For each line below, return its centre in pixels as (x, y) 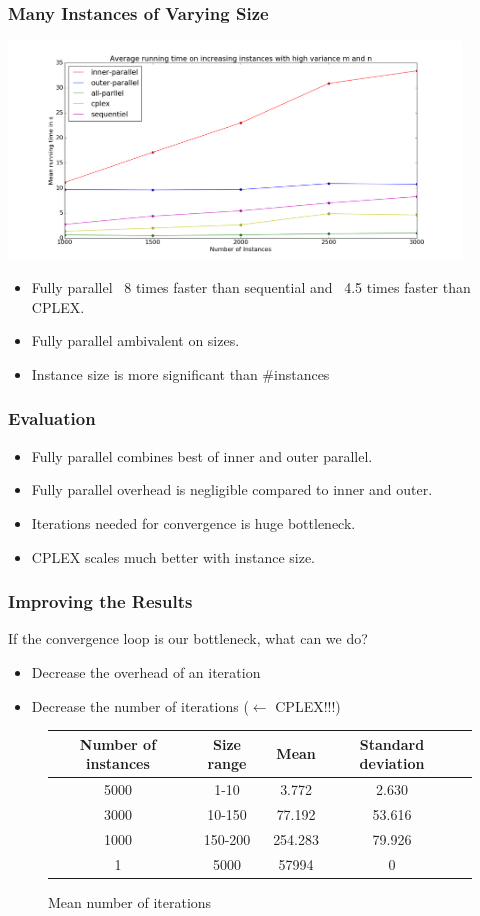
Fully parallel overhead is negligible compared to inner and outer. (232, 489)
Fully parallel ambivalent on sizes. (135, 340)
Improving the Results (100, 601)
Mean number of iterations (130, 901)
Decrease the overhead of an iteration (146, 671)
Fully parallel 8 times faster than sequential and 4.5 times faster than (251, 287)
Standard (392, 743)
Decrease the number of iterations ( (140, 705)
